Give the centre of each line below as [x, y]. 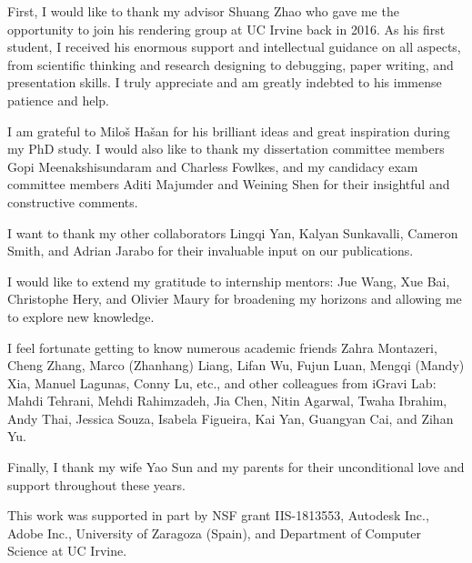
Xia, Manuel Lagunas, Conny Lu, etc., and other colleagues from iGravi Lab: [222, 382]
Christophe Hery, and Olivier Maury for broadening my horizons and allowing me [235, 299]
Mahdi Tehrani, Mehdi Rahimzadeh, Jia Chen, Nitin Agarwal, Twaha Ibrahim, [227, 401]
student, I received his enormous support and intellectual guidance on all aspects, [234, 47]
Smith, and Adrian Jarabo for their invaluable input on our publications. [211, 251]
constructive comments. [73, 201]
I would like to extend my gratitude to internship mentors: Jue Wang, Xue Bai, [229, 281]
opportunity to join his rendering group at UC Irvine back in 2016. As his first [226, 29]
